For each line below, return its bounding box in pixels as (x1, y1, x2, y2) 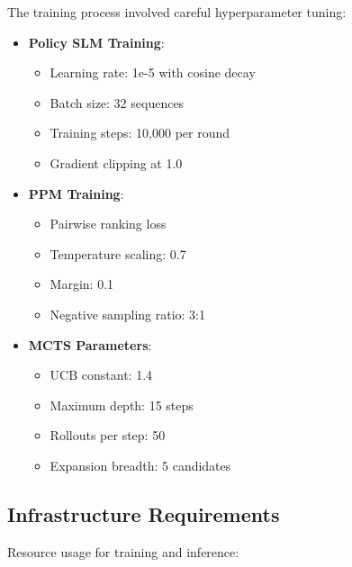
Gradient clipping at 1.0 (50, 153, 183, 172)
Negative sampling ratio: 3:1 (50, 304, 205, 323)
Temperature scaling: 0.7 (50, 244, 186, 263)
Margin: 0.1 (50, 274, 114, 293)
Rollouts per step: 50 (50, 426, 166, 445)
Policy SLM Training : (28, 32, 165, 51)
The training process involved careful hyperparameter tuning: (7, 3, 347, 21)
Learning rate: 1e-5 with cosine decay (50, 63, 256, 82)
